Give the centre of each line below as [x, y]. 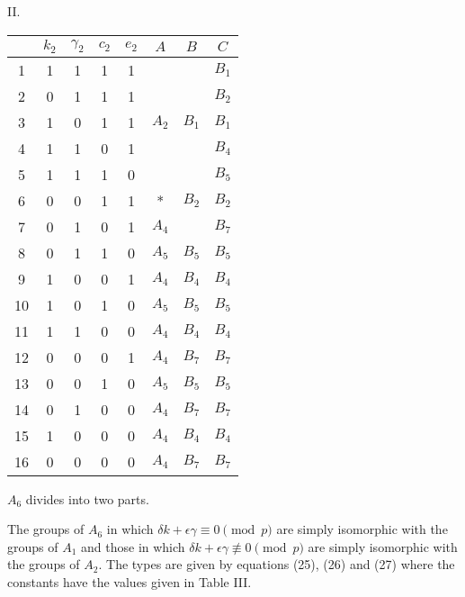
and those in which [133, 546]
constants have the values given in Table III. [130, 581]
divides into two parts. [87, 498]
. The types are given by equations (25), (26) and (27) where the [277, 564]
